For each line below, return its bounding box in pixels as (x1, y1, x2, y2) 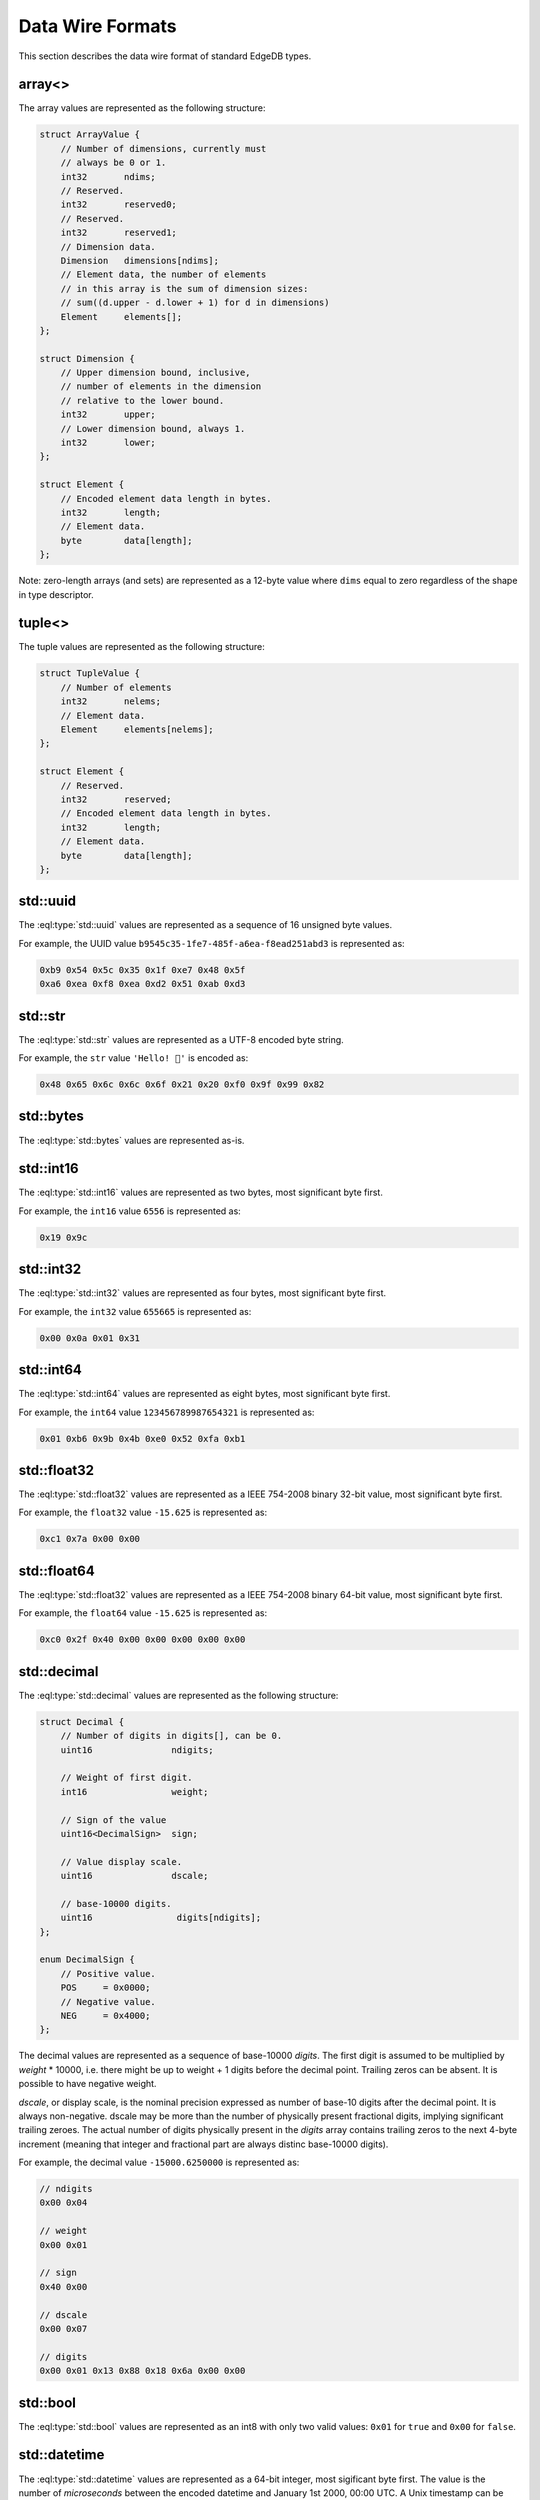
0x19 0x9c (39, 1231, 88, 1243)
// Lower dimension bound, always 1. (60, 423, 246, 434)
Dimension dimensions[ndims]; (60, 255, 220, 266)
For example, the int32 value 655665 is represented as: (18, 1305, 252, 1317)
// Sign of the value (60, 1814, 167, 1825)
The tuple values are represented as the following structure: (18, 641, 265, 653)
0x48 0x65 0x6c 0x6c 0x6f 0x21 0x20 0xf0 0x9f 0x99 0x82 (39, 1079, 325, 1090)
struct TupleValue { (39, 668, 140, 679)
